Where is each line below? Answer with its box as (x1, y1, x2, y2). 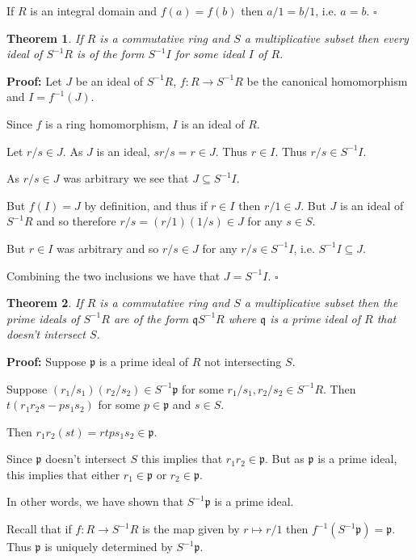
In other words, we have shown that (6, 493, 184, 510)
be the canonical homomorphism (246, 72, 408, 89)
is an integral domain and (30, 2, 158, 19)
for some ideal (174, 45, 245, 62)
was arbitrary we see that (63, 170, 189, 187)
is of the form (76, 45, 145, 62)
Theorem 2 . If (6, 294, 83, 311)
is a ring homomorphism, (45, 115, 169, 132)
